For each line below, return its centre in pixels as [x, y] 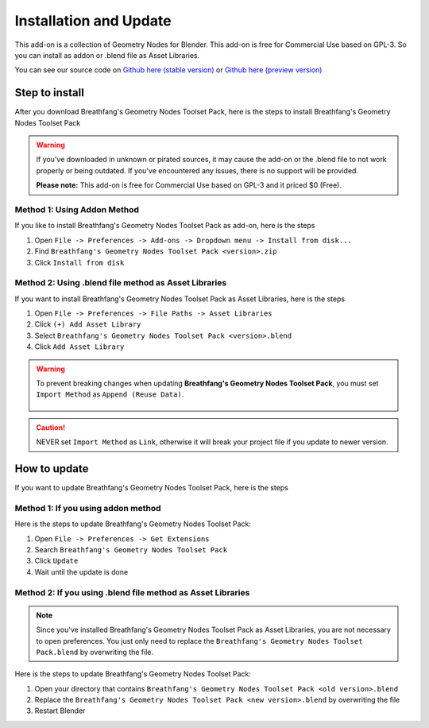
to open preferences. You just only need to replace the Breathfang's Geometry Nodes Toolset [199, 641]
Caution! [51, 427]
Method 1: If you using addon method [88, 508]
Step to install [50, 93]
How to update [52, 469]
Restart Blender [60, 711]
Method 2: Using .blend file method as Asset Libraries [121, 283]
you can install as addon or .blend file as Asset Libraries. [107, 55]
